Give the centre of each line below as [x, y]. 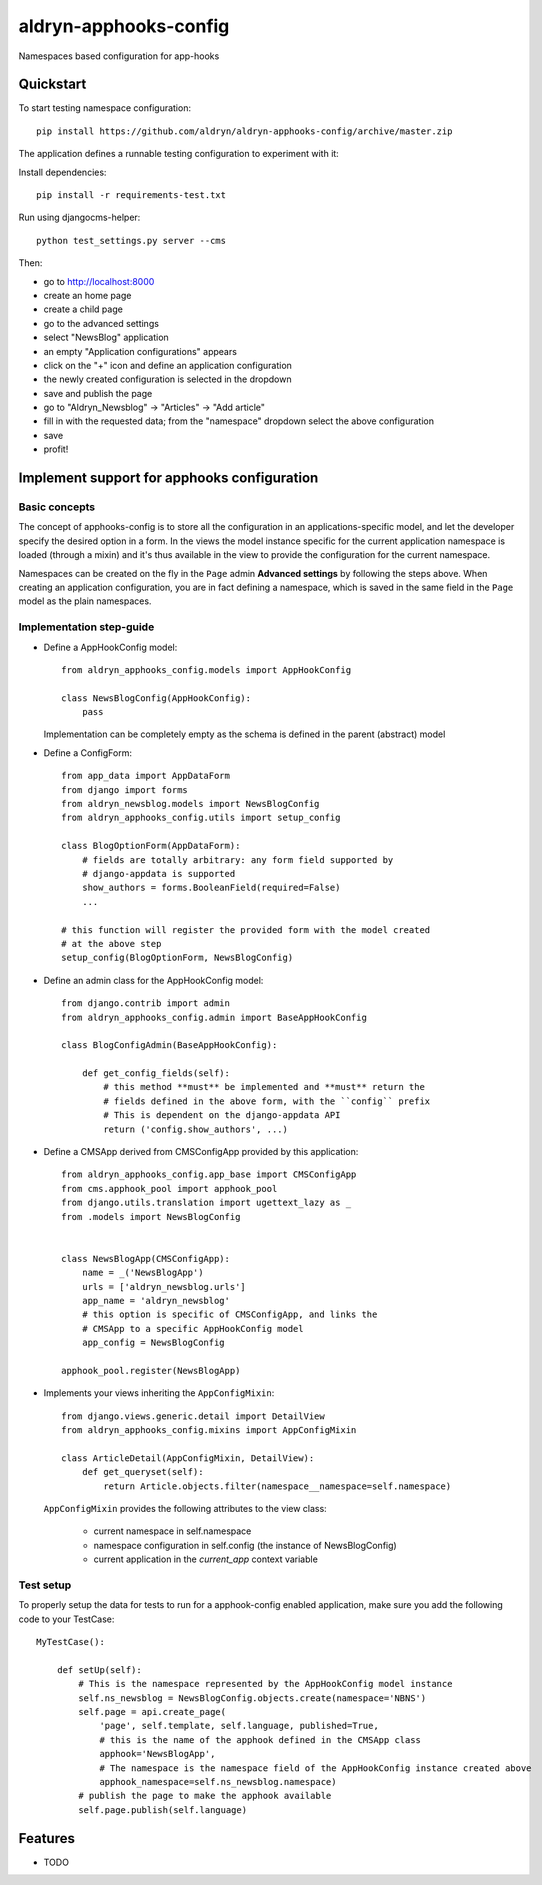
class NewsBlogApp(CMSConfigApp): [145, 1258]
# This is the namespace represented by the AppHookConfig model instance [265, 1684]
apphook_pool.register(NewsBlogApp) [151, 1370]
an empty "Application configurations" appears [140, 351]
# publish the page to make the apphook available [205, 1796]
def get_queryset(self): [142, 1472]
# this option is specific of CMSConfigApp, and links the [229, 1314]
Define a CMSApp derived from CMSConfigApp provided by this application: [201, 1152]
